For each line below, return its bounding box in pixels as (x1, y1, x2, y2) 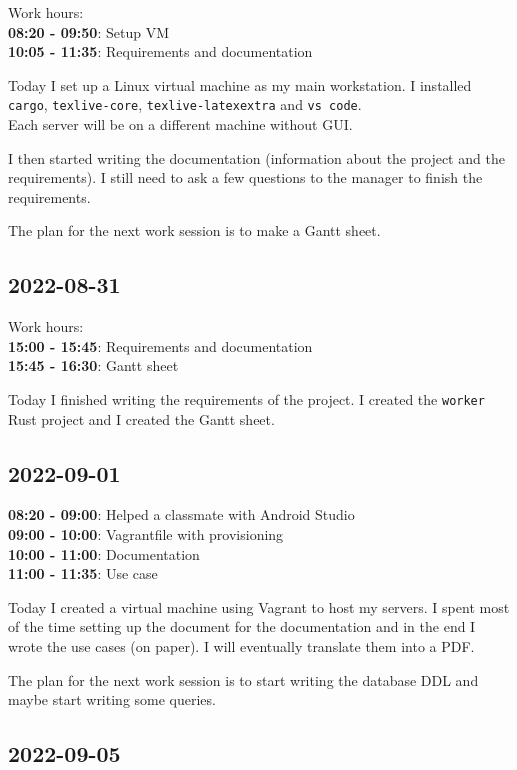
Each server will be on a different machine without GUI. (8, 114, 353, 135)
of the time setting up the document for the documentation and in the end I (8, 616, 476, 637)
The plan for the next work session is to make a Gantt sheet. (8, 220, 381, 241)
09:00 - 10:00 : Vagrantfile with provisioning (8, 524, 284, 545)
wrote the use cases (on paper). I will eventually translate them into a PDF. (8, 636, 475, 656)
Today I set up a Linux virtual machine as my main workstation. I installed (8, 74, 472, 95)
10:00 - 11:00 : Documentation (8, 543, 200, 564)
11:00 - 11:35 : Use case (8, 563, 158, 584)
